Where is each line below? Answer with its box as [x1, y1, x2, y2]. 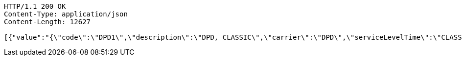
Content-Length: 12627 [4, 18, 91, 26]
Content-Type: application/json [4, 10, 128, 18]
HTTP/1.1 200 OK [4, 2, 66, 10]
